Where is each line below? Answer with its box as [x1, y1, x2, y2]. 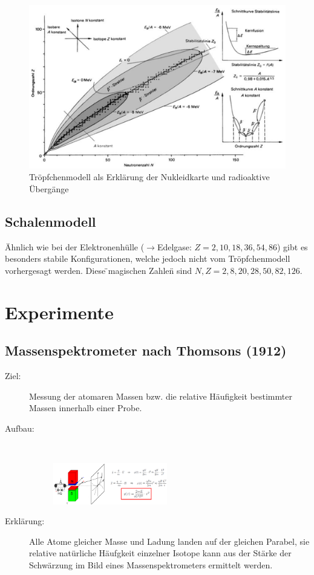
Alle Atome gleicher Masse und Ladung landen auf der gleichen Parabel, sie [29, 534, 310, 547]
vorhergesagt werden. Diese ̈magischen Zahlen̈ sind [5, 264, 192, 276]
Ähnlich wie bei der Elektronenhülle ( [5, 240, 145, 253]
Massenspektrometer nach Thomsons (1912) [5, 341, 287, 360]
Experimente [5, 299, 114, 324]
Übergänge [29, 182, 69, 195]
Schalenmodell [5, 212, 96, 230]
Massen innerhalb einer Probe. [29, 401, 142, 414]
